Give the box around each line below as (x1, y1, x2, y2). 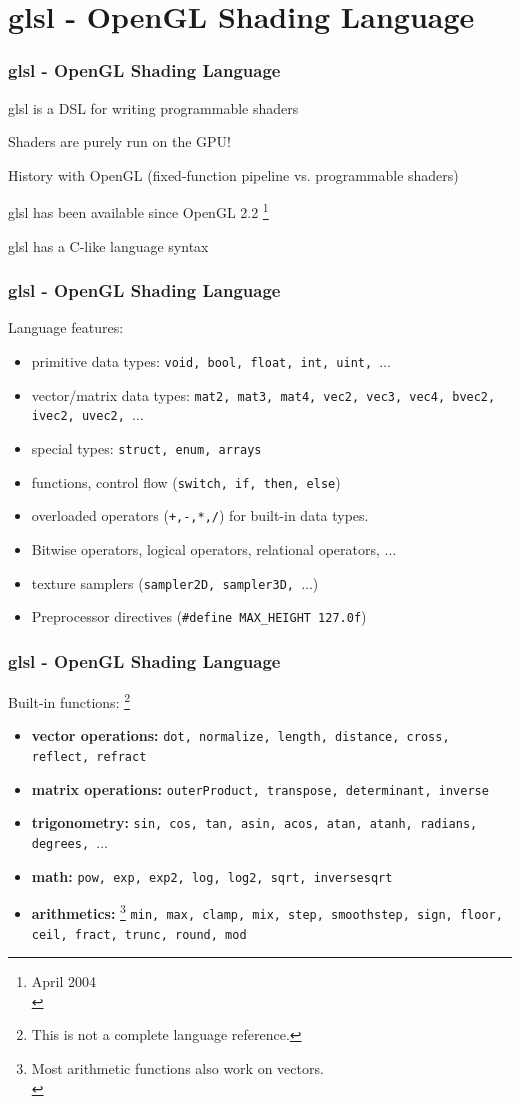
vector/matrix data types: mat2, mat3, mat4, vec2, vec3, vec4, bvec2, (31, 384, 496, 405)
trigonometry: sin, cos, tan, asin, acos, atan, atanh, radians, (31, 812, 478, 833)
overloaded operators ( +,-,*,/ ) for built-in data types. (31, 505, 369, 526)
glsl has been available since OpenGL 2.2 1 (8, 199, 269, 223)
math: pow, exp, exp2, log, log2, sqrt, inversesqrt (31, 865, 393, 886)
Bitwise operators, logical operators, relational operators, (31, 538, 380, 559)
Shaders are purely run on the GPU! (8, 131, 232, 152)
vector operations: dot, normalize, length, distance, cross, (31, 725, 450, 746)
